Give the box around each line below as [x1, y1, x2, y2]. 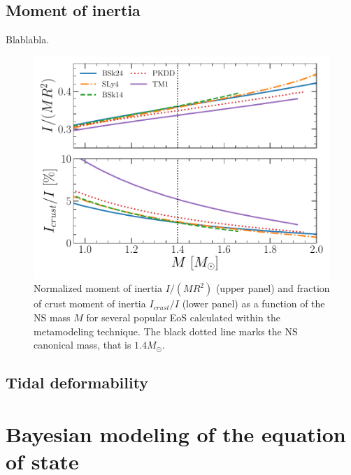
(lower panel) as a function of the [182, 296, 325, 311]
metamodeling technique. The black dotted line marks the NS [34, 323, 298, 338]
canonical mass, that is [34, 337, 131, 352]
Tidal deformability [6, 372, 149, 393]
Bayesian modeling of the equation [6, 419, 346, 448]
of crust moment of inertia [34, 296, 146, 311]
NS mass [34, 309, 71, 324]
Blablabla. [6, 32, 50, 47]
